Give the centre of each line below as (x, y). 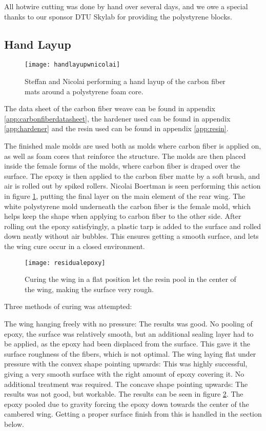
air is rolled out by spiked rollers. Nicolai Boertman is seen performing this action (132, 186)
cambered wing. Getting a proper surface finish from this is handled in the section (133, 414)
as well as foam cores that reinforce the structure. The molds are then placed (125, 156)
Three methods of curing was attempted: (68, 306)
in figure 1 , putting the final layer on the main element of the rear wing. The (125, 196)
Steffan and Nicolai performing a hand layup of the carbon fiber (125, 81)
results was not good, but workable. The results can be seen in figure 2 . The (124, 394)
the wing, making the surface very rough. (89, 289)
